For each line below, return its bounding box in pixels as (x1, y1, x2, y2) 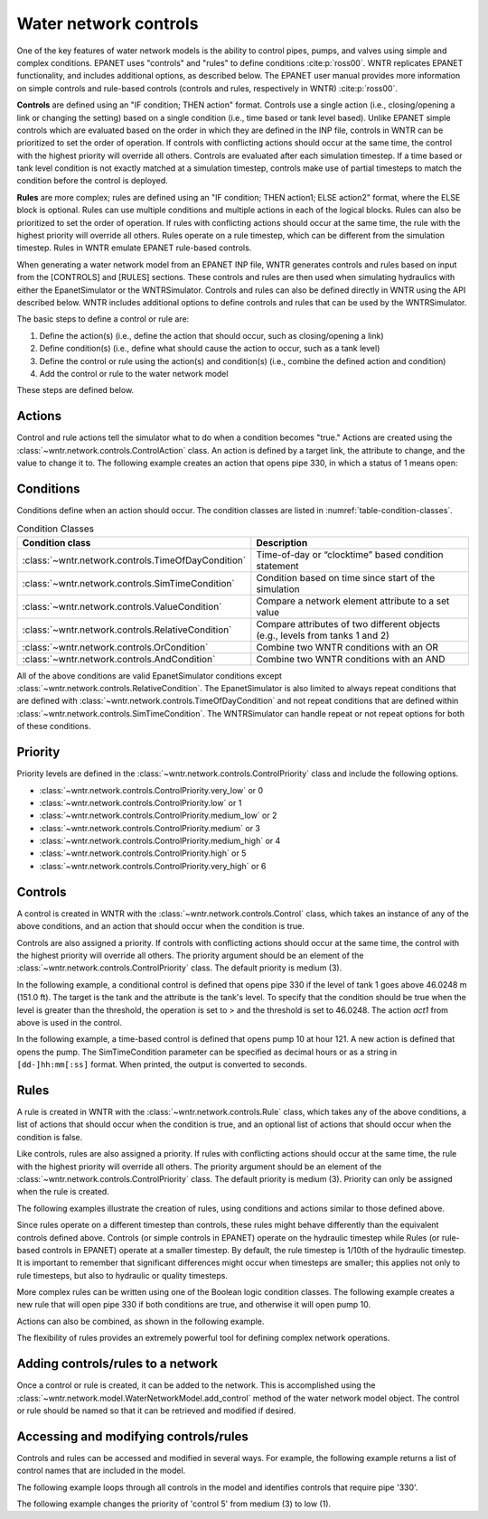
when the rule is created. (16, 1186, 110, 1197)
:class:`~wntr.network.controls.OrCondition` (22, 641, 209, 653)
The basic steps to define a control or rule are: (16, 314, 190, 324)
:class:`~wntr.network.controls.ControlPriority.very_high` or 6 (39, 860, 267, 871)
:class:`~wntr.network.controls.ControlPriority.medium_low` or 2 (39, 810, 277, 821)
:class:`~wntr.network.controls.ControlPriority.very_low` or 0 (39, 784, 264, 795)
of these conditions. (16, 721, 91, 732)
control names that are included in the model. (16, 1465, 186, 1477)
